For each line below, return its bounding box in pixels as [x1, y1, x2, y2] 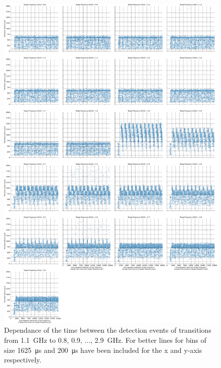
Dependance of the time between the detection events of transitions [4, 325, 211, 335]
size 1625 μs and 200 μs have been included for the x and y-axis [4, 344, 202, 355]
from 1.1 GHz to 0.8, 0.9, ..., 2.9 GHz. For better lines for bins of [4, 335, 206, 345]
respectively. [4, 354, 42, 365]
